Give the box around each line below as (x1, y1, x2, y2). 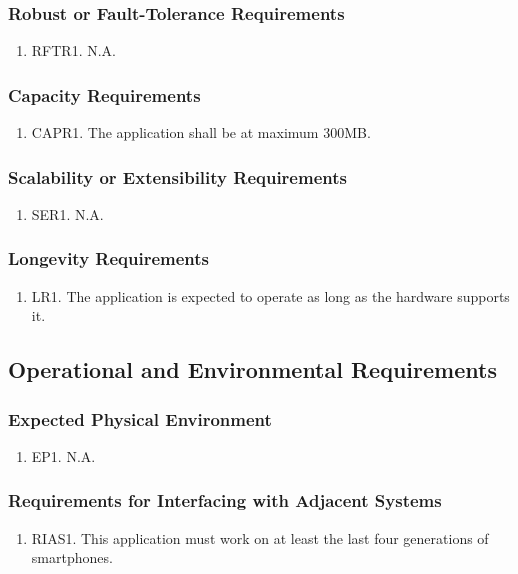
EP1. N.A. (31, 445, 96, 466)
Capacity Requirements (8, 82, 201, 107)
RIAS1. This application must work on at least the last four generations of (31, 527, 489, 548)
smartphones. (31, 547, 113, 568)
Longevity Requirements (8, 246, 210, 271)
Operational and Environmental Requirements (8, 354, 497, 385)
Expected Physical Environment (8, 406, 272, 431)
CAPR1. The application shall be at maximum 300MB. (31, 122, 371, 143)
